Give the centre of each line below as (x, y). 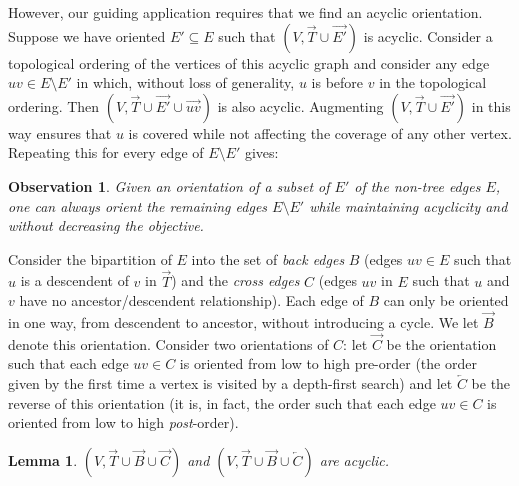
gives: (261, 152)
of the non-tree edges (417, 185)
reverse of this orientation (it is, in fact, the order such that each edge (222, 402)
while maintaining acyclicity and (408, 205)
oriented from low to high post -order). (123, 422)
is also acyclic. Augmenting (300, 105)
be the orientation (441, 343)
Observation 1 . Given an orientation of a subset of (169, 185)
